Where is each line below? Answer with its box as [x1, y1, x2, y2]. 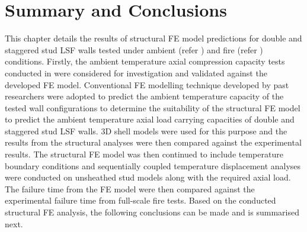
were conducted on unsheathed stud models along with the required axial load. [5, 171, 291, 183]
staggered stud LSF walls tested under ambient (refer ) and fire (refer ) [5, 43, 263, 56]
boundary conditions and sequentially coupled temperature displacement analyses [5, 159, 301, 172]
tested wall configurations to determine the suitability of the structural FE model [5, 101, 300, 114]
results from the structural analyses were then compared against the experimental [5, 136, 302, 149]
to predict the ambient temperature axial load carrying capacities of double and [5, 113, 295, 125]
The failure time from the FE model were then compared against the [5, 182, 255, 195]
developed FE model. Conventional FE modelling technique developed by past [5, 78, 289, 91]
